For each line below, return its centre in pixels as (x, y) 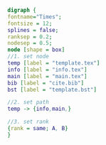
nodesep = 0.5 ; (30, 43)
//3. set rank (28, 122)
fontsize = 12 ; (30, 23)
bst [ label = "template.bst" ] (52, 90)
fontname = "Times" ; (35, 17)
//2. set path (28, 102)
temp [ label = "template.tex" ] (54, 63)
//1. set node (28, 57)
